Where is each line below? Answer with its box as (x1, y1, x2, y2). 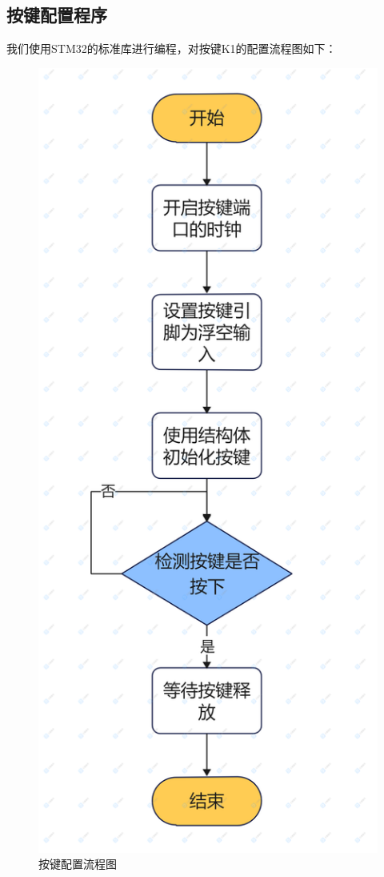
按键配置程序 (6, 2, 107, 27)
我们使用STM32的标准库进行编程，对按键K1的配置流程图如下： (6, 40, 337, 57)
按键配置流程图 (38, 855, 117, 872)
